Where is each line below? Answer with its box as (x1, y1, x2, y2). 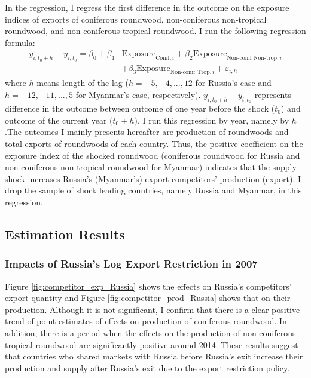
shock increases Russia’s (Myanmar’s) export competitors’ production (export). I (5, 172, 301, 185)
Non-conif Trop (170, 69, 210, 76)
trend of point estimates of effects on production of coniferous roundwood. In (5, 315, 287, 327)
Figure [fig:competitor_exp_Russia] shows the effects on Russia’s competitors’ (5, 279, 292, 292)
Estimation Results (5, 225, 125, 243)
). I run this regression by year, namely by (134, 113, 289, 126)
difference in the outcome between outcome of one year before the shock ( (5, 102, 275, 115)
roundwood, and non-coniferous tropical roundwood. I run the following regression (5, 24, 306, 37)
